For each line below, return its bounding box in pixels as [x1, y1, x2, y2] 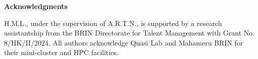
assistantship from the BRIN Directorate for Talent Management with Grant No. [4, 27, 255, 38]
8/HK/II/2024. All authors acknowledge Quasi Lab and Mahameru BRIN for [4, 37, 243, 47]
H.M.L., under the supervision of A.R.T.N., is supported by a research [4, 17, 222, 28]
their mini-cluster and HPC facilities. [4, 47, 119, 57]
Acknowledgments [4, 1, 68, 11]
